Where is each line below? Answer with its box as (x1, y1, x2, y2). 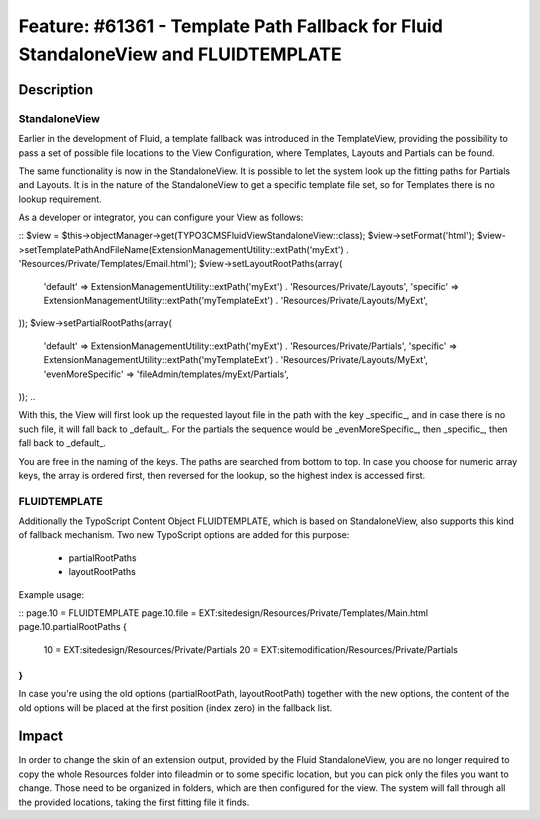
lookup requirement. (18, 193, 102, 205)
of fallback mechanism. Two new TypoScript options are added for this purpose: (18, 529, 350, 541)
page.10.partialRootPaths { (18, 621, 127, 633)
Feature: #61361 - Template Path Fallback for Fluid (18, 15, 444, 37)
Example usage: (18, 588, 85, 600)
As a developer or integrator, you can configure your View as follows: (18, 211, 304, 224)
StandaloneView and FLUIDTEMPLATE (18, 43, 342, 65)
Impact (18, 728, 64, 745)
